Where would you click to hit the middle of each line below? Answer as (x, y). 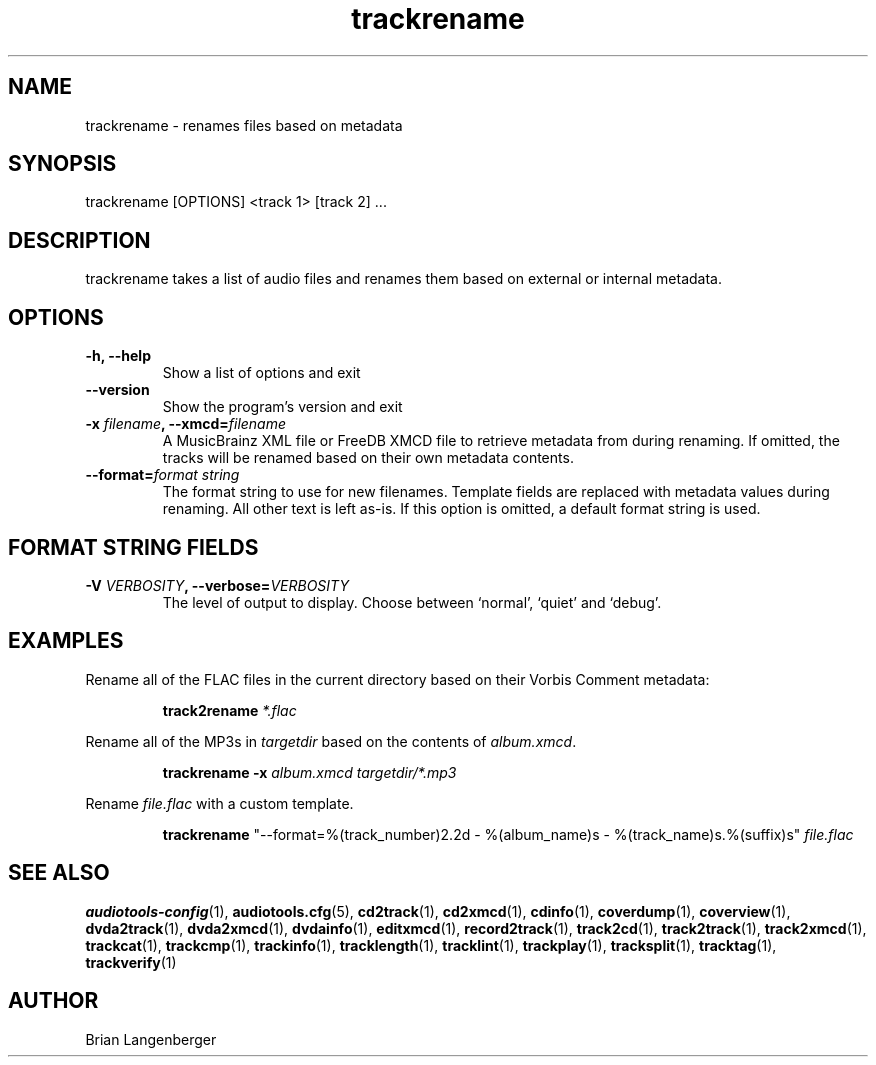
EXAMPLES (66, 641)
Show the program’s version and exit (282, 407)
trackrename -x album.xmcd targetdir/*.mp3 (309, 772)
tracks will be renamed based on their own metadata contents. (368, 458)
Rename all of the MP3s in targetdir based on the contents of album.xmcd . (331, 741)
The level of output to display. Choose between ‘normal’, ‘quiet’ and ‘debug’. (412, 602)
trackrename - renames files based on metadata (244, 125)
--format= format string (162, 475)
